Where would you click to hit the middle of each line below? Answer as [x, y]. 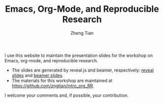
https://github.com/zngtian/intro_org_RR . [53, 86]
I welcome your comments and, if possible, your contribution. [67, 95]
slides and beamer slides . [38, 75]
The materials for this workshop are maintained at [62, 80]
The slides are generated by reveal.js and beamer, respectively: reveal [83, 70]
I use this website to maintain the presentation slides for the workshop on [79, 55]
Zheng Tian [82, 33]
